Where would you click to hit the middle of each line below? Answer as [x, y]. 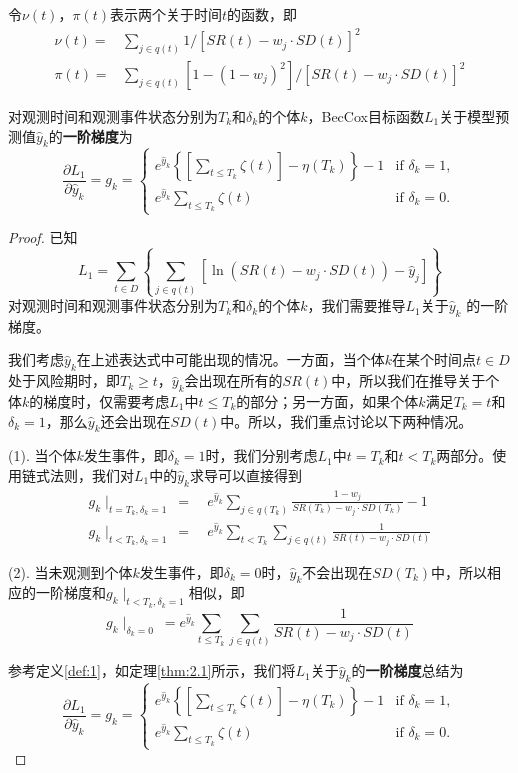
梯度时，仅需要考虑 [106, 401]
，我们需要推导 [356, 305]
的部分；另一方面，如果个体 [327, 401]
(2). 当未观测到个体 [70, 571]
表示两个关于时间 [165, 14]
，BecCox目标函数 [365, 116]
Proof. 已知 [43, 237]
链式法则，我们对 [77, 475]
